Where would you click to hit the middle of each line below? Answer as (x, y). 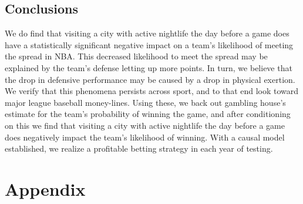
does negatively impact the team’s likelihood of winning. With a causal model (145, 137)
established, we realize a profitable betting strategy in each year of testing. (139, 148)
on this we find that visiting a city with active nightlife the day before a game (145, 125)
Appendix (45, 188)
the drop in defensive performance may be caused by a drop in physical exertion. (150, 79)
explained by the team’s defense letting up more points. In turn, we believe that (149, 67)
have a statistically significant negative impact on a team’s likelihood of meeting (149, 44)
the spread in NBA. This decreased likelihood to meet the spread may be (136, 56)
